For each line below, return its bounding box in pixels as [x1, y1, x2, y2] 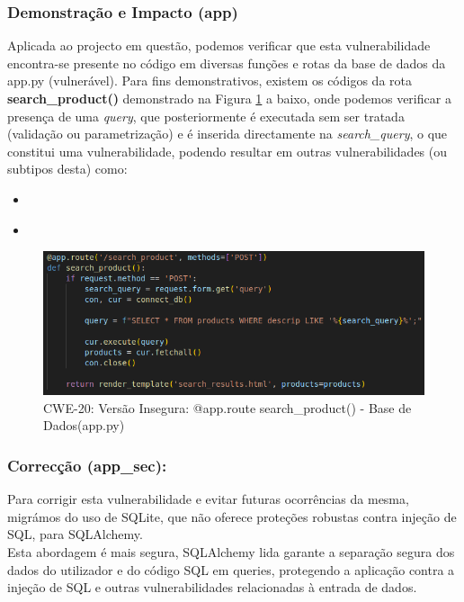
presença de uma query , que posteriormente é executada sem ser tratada [7, 106, 405, 125]
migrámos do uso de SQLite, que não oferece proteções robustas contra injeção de [7, 507, 457, 526]
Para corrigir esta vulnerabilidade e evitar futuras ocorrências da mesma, [7, 490, 409, 508]
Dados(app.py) [43, 416, 125, 435]
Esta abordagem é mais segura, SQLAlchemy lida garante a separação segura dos [7, 543, 455, 562]
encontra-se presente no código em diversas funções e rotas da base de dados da [7, 53, 446, 72]
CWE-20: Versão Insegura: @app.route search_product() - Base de [43, 398, 412, 417]
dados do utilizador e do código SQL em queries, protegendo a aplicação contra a [7, 560, 455, 579]
